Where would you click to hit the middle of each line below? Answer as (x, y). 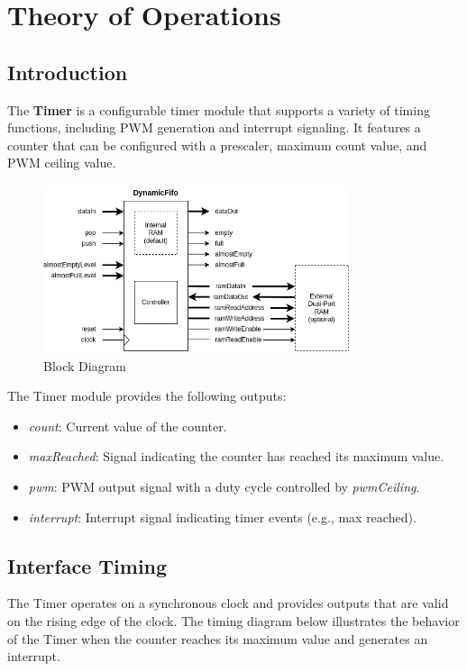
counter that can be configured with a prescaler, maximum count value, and (217, 145)
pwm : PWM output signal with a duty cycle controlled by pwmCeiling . (224, 487)
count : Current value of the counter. (128, 426)
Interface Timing (87, 565)
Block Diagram (85, 365)
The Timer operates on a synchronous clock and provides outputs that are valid (228, 603)
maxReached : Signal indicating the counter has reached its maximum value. (236, 456)
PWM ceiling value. (62, 163)
